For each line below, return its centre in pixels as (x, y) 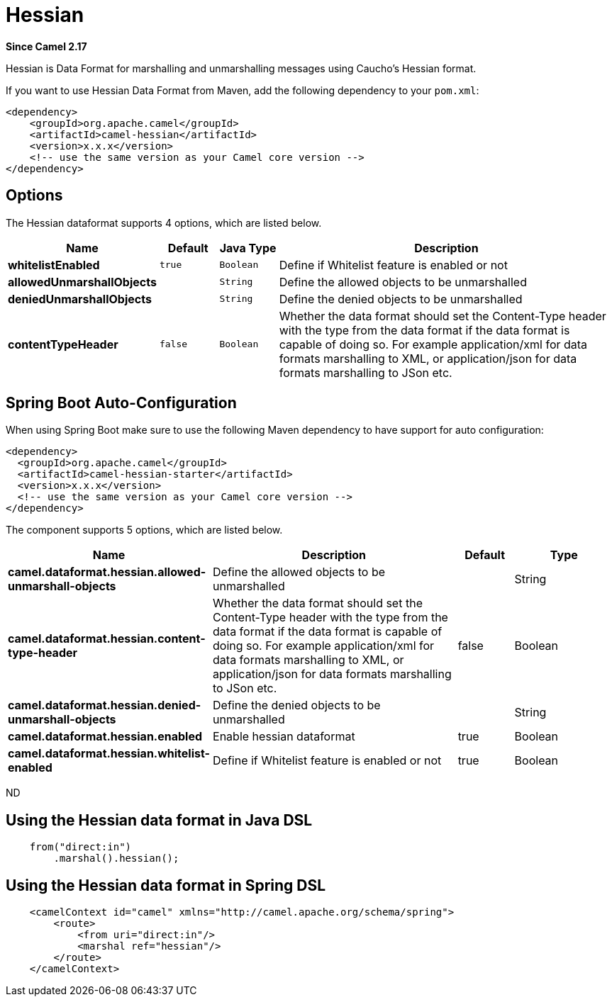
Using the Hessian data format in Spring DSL (166, 885)
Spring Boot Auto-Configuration (121, 403)
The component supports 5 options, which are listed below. (144, 530)
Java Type (248, 248)
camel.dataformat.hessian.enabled (105, 737)
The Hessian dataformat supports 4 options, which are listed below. (164, 223)
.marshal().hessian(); (116, 859)
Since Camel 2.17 (46, 46)
